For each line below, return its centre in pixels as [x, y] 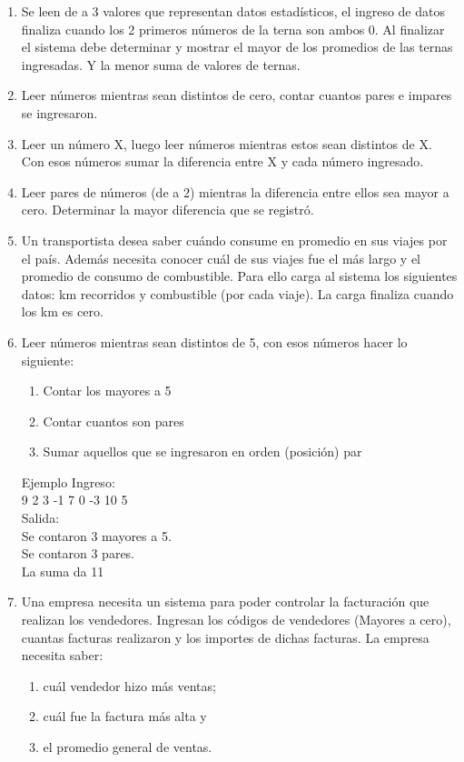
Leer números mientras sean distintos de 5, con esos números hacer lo [214, 341]
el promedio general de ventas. [128, 747]
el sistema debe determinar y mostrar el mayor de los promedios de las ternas [237, 47]
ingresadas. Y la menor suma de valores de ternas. [161, 64]
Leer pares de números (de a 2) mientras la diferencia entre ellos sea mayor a [235, 191]
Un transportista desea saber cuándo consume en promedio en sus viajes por [234, 240]
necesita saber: [62, 655]
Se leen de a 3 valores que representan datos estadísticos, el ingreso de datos [233, 11]
